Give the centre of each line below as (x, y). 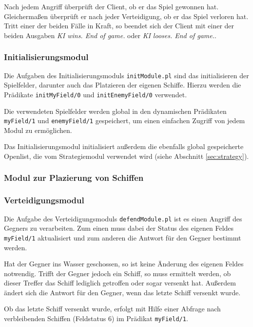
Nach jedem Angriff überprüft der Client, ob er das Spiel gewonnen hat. (111, 6)
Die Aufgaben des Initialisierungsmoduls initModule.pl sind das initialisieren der (126, 75)
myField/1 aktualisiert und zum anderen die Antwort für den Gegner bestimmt (123, 237)
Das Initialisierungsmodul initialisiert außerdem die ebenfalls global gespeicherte (124, 146)
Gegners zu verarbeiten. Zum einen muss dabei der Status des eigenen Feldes (119, 228)
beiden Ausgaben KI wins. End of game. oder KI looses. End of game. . (110, 35)
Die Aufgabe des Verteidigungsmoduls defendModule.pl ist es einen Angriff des (123, 218)
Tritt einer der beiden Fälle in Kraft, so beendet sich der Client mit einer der (119, 26)
